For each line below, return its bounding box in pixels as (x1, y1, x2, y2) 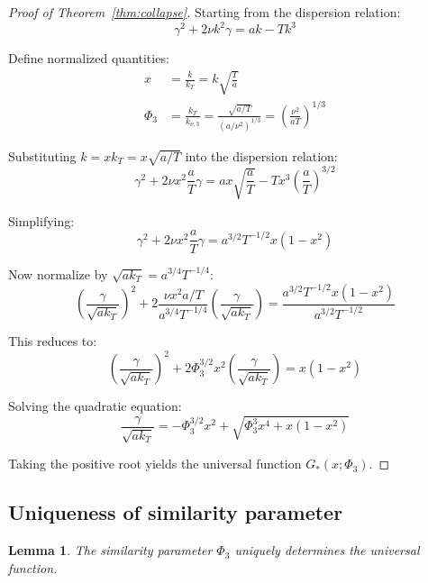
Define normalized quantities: (8, 49, 169, 68)
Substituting (8, 146, 77, 165)
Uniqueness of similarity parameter (8, 498, 343, 526)
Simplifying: (8, 211, 75, 230)
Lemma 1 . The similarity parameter (8, 541, 213, 560)
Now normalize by (8, 264, 108, 283)
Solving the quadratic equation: (8, 396, 182, 415)
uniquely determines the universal (234, 541, 420, 560)
